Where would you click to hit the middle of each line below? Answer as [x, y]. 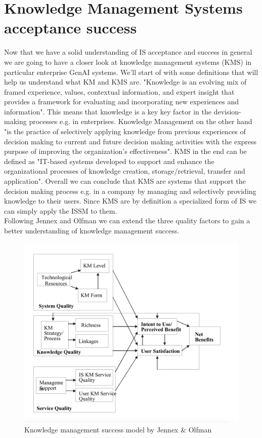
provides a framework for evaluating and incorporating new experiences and [122, 102]
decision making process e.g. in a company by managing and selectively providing [130, 191]
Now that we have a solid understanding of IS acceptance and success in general [128, 52]
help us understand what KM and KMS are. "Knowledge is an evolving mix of [125, 82]
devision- [227, 111]
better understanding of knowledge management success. [92, 230]
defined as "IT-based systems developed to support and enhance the [109, 161]
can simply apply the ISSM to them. [61, 210]
